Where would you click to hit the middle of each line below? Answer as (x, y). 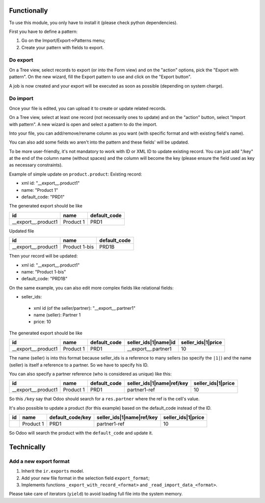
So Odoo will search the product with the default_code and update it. (81, 433)
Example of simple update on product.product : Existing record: (76, 174)
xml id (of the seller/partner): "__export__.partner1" (85, 308)
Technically (27, 447)
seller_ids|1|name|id (151, 343)
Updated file (22, 231)
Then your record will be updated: (43, 256)
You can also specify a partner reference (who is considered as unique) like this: (90, 374)
